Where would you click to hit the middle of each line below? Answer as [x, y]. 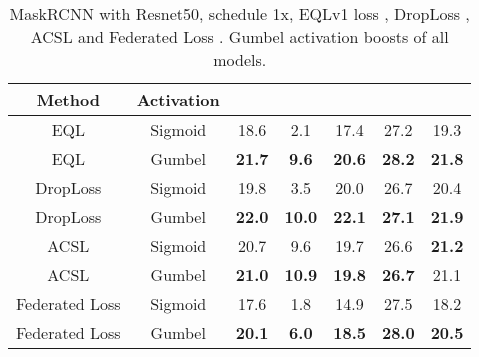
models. [240, 59]
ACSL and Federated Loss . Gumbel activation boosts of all [239, 36]
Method [68, 99]
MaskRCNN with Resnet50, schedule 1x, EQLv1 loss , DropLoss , [239, 13]
